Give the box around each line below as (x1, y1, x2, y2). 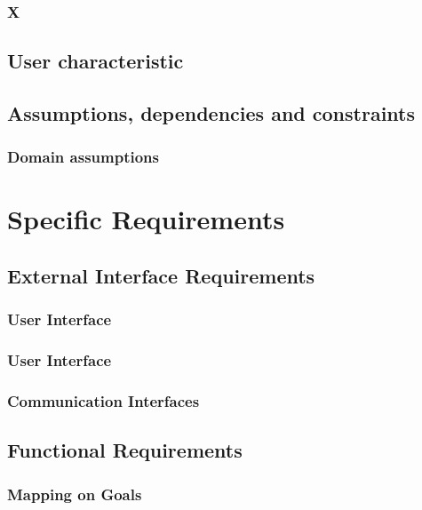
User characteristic (7, 47, 184, 75)
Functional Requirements (7, 436, 243, 464)
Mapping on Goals (7, 482, 142, 505)
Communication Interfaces (7, 390, 200, 412)
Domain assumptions (7, 146, 159, 168)
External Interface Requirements (7, 262, 315, 290)
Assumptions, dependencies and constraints (7, 100, 415, 127)
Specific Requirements (7, 201, 285, 237)
